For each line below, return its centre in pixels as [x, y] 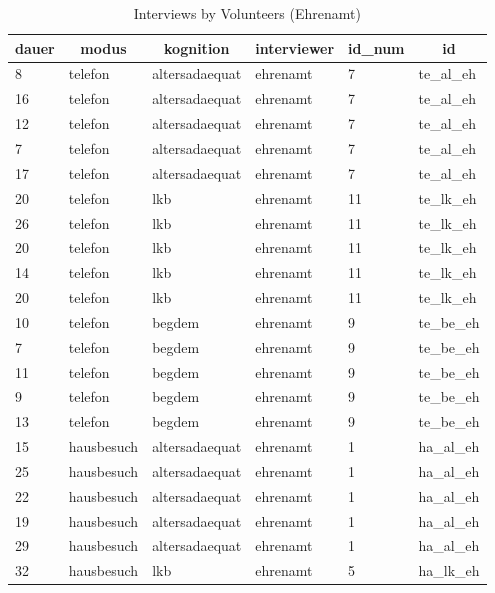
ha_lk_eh [449, 570]
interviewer [295, 47]
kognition [197, 47]
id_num [376, 47]
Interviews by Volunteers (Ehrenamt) [247, 13]
